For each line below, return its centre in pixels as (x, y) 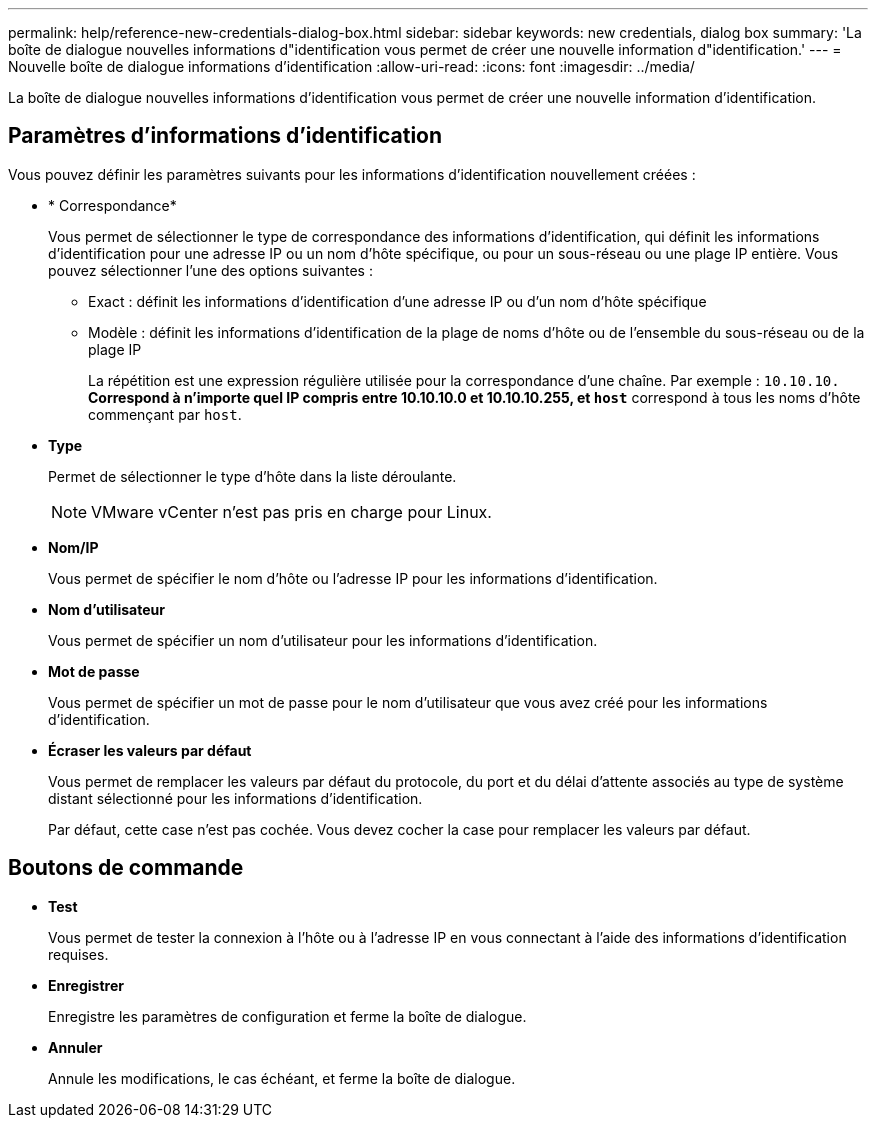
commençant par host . (165, 414)
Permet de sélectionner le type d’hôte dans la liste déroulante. (252, 476)
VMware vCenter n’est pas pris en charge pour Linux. (291, 511)
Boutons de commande (126, 868)
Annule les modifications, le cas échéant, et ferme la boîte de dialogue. (282, 1078)
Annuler (75, 1047)
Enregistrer (86, 985)
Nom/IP (73, 547)
